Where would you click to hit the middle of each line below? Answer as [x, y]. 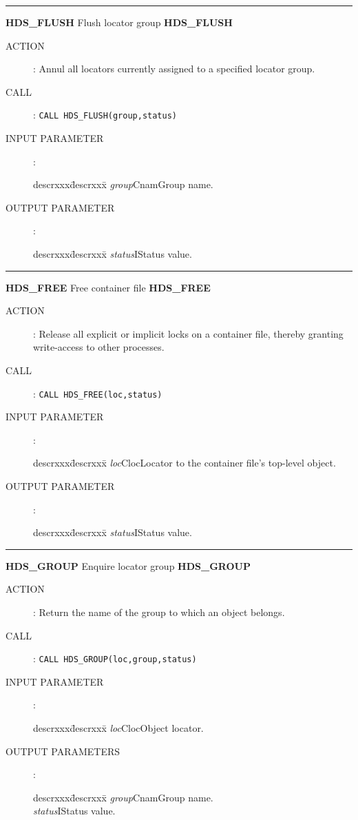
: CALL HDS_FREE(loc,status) [98, 393]
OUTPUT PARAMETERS [63, 751]
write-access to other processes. [99, 347]
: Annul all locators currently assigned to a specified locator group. [174, 69]
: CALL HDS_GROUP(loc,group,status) [115, 658]
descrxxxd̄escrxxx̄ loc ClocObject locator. [118, 728]
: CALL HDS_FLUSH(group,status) [105, 115]
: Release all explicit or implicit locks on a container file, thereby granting [188, 333]
